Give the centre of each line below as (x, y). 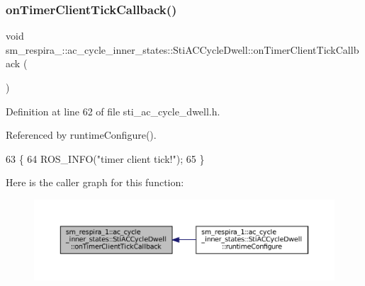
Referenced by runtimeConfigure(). (81, 135)
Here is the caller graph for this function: (95, 182)
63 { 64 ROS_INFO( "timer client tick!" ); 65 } (105, 158)
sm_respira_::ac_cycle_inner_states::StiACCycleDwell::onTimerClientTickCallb (182, 49)
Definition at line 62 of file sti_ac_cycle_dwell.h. (113, 111)
